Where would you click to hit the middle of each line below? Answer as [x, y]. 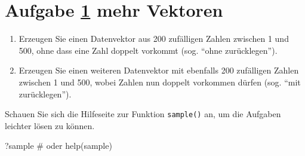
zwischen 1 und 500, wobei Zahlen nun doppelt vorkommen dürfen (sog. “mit [160, 82]
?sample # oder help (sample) [58, 146]
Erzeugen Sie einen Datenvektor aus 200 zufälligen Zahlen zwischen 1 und [154, 39]
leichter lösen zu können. [50, 125]
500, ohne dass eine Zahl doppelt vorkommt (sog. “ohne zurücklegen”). [148, 50]
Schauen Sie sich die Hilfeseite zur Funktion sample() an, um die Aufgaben [143, 114]
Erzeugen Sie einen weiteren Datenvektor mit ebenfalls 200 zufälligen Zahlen [159, 70]
